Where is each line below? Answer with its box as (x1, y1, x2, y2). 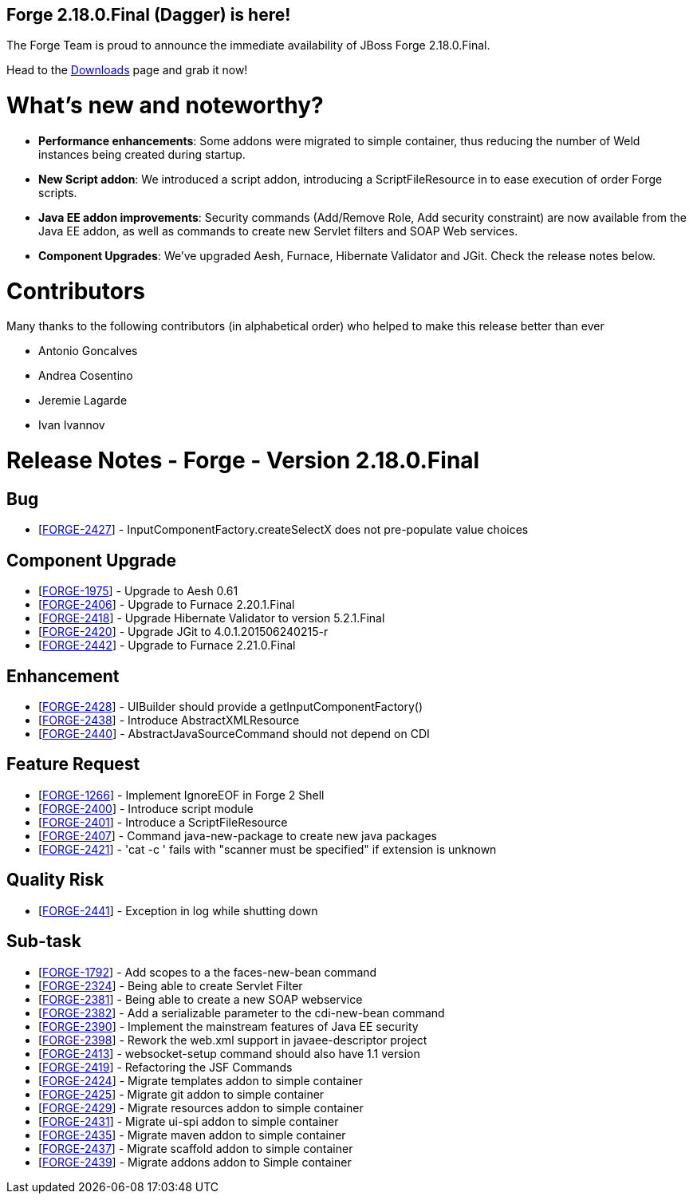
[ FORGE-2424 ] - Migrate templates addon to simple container (38, 1073, 363, 1087)
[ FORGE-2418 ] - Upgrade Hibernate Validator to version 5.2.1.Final (38, 611, 385, 626)
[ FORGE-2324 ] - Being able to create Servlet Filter (38, 978, 303, 993)
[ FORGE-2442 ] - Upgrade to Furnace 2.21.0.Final (38, 638, 296, 653)
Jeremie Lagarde (38, 393, 128, 408)
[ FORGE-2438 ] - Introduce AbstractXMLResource (38, 713, 300, 728)
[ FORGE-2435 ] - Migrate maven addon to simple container (38, 1127, 346, 1142)
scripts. (38, 185, 77, 199)
